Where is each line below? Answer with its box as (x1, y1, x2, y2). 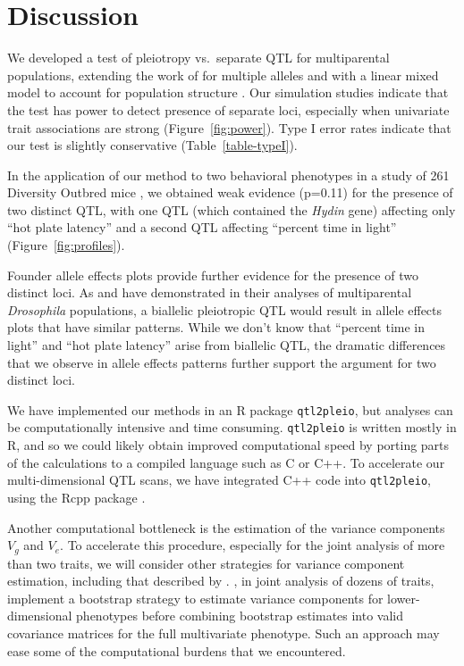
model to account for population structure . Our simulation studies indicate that (7, 83, 449, 102)
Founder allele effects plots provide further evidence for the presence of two (7, 265, 418, 284)
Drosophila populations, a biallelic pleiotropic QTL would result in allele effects (7, 300, 443, 319)
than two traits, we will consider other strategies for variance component (7, 554, 405, 572)
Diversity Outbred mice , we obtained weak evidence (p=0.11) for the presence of (7, 183, 453, 202)
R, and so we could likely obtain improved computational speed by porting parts (7, 436, 450, 454)
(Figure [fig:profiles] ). (7, 236, 125, 254)
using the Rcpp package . (7, 487, 146, 506)
